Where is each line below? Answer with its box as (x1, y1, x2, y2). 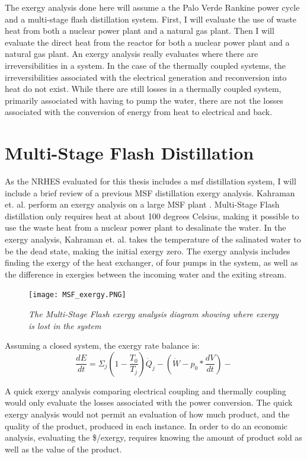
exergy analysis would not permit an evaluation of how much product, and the (5, 408, 290, 420)
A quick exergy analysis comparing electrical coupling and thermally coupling (5, 384, 286, 397)
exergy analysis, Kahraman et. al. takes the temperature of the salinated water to (5, 233, 301, 246)
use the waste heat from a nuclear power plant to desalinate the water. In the (5, 221, 286, 234)
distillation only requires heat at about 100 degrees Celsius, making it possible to (5, 209, 299, 222)
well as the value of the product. (5, 442, 122, 455)
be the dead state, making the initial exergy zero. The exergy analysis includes (5, 244, 290, 257)
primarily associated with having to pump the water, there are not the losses (5, 94, 283, 106)
